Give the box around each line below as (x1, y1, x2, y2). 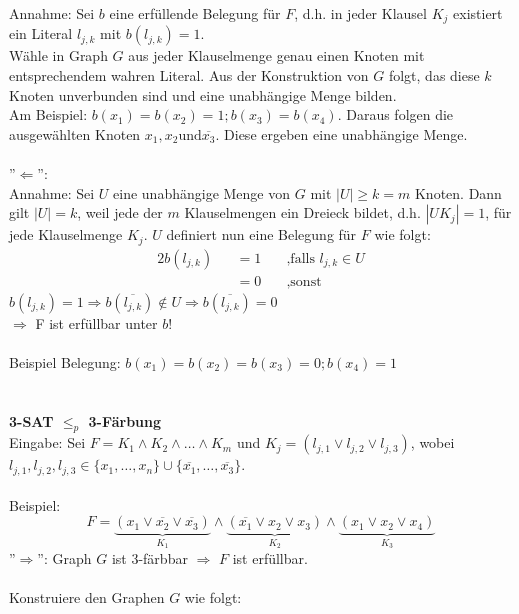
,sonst (286, 274, 322, 289)
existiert (453, 3, 503, 23)
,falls (286, 251, 315, 266)
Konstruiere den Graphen (9, 587, 165, 608)
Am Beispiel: (9, 104, 88, 125)
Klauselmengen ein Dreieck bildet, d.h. (184, 202, 421, 223)
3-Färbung (88, 410, 162, 431)
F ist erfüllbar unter (35, 312, 158, 333)
